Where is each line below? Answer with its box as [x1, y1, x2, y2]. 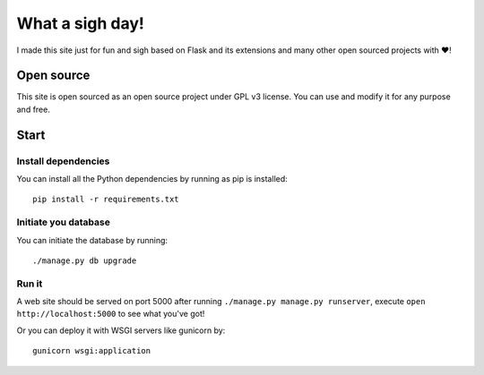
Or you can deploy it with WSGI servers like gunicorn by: [16, 325, 226, 336]
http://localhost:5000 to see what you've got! [16, 309, 205, 320]
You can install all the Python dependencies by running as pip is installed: [16, 174, 289, 183]
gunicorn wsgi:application [32, 345, 151, 356]
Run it [16, 277, 43, 290]
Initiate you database [16, 216, 111, 228]
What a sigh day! [16, 13, 145, 33]
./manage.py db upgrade [32, 255, 137, 266]
